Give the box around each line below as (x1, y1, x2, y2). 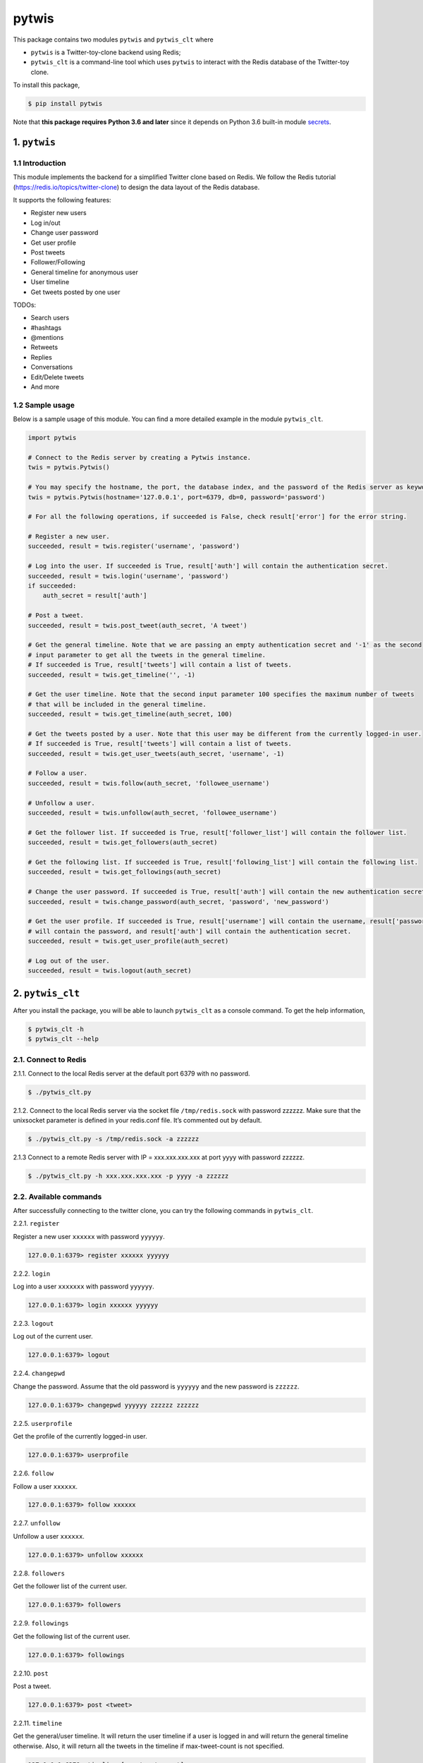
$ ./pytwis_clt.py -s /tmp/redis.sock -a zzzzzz (27, 1135, 200, 1143)
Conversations (30, 363, 73, 372)
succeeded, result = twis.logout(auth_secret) (27, 967, 192, 975)
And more (30, 383, 60, 391)
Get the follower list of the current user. (13, 1582, 127, 1590)
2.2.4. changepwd (13, 1369, 66, 1378)
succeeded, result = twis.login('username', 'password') (27, 572, 229, 580)
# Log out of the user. (27, 956, 111, 965)
